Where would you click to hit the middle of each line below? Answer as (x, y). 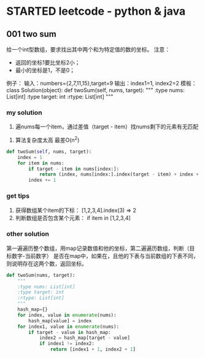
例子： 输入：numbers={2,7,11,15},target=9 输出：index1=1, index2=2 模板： (102, 83)
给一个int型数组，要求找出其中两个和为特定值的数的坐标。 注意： (88, 49)
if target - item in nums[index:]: (74, 169)
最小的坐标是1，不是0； (45, 70)
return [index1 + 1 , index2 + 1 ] (93, 349)
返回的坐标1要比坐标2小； (48, 62)
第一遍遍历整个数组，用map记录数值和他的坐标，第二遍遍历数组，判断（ (98, 248)
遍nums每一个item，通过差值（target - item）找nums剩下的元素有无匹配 (106, 126)
